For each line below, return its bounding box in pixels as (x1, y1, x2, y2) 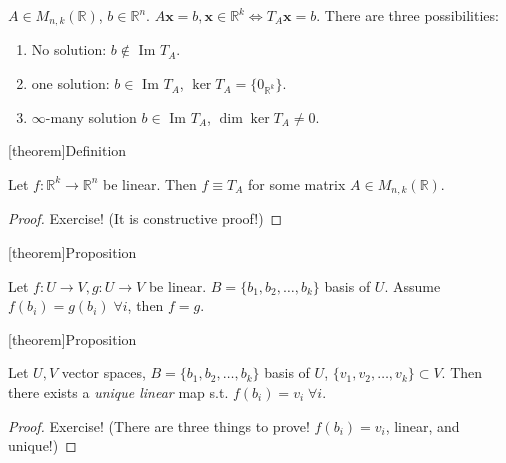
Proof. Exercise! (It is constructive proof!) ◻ (8, 208, 283, 229)
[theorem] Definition (8, 140, 127, 161)
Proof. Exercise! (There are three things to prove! (8, 415, 310, 436)
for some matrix (248, 173, 346, 194)
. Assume (384, 275, 441, 296)
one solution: (31, 73, 110, 94)
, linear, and (385, 415, 460, 436)
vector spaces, (61, 362, 146, 383)
